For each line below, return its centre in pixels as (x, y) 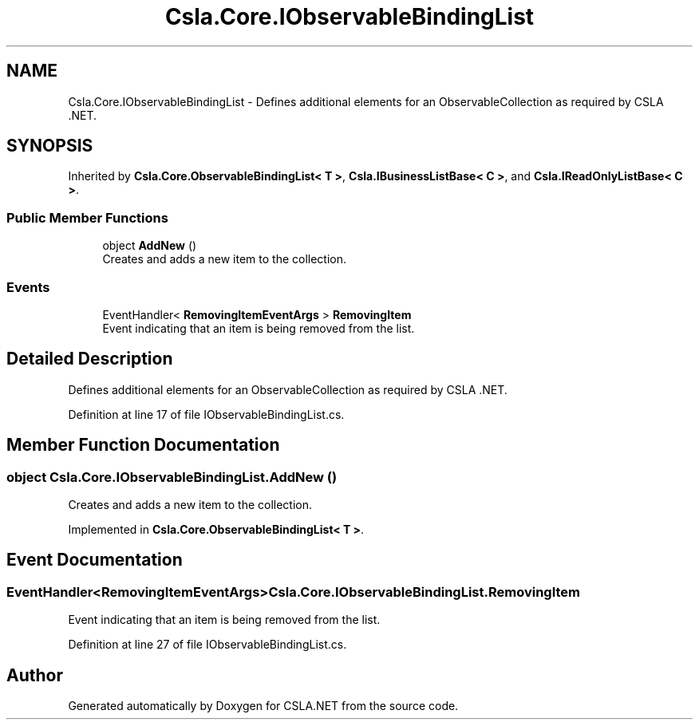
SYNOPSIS (50, 146)
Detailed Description (90, 359)
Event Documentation (95, 560)
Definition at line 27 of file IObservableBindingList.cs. (207, 645)
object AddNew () (150, 246)
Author (35, 675)
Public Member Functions (87, 217)
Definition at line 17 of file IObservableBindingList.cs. (206, 414)
